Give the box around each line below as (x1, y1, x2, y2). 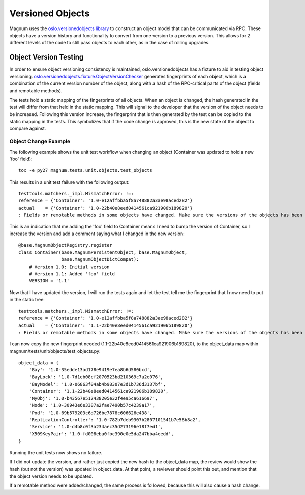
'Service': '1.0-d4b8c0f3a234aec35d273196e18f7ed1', (28, 424, 164, 430)
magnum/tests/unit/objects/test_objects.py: (9, 348, 101, 354)
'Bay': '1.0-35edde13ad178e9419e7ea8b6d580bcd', (28, 367, 152, 373)
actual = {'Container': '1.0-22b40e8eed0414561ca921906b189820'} (18, 205, 193, 211)
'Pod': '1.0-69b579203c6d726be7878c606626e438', (28, 410, 152, 416)
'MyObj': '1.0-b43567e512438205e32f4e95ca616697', (28, 395, 158, 401)
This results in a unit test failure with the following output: (9, 179, 130, 185)
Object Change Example (9, 138, 71, 145)
